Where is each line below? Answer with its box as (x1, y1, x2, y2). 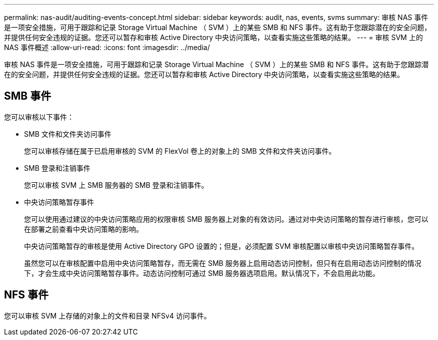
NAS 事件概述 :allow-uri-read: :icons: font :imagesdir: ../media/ (4, 43, 210, 52)
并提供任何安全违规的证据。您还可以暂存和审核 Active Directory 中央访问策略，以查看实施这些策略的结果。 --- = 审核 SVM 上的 (4, 33, 423, 42)
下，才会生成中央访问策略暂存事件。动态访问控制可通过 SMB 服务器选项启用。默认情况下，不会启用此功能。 (24, 268, 379, 277)
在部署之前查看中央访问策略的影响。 (24, 224, 143, 233)
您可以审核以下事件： (4, 112, 74, 121)
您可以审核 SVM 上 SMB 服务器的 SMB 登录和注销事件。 (24, 180, 208, 189)
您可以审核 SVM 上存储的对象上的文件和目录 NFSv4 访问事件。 (4, 311, 211, 320)
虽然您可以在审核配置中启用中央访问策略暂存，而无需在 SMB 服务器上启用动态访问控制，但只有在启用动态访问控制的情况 (24, 258, 421, 267)
